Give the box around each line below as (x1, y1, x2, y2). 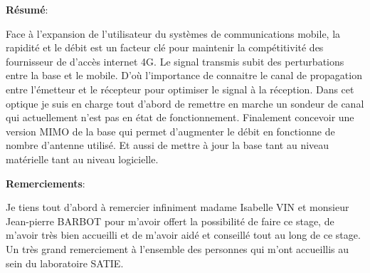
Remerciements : (6, 175, 85, 190)
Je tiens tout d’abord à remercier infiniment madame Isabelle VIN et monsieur (6, 200, 349, 215)
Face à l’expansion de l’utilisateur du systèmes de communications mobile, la (6, 26, 341, 41)
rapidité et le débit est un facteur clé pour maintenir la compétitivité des (6, 40, 324, 55)
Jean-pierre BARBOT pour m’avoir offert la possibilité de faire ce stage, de (6, 213, 334, 228)
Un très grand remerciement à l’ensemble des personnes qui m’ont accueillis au (6, 241, 349, 256)
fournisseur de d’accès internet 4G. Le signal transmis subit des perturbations (6, 53, 344, 68)
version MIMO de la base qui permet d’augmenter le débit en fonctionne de (6, 123, 335, 138)
